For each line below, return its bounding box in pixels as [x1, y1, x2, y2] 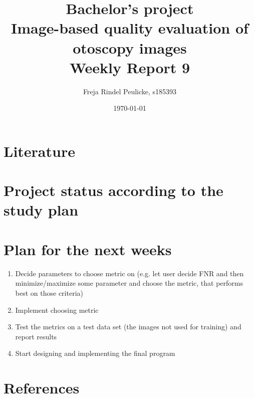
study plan [4, 200, 79, 220]
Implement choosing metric [15, 304, 99, 315]
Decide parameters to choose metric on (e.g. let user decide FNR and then [15, 268, 244, 278]
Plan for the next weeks [4, 239, 172, 259]
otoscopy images [73, 37, 187, 58]
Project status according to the [4, 180, 223, 201]
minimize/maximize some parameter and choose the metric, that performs [15, 278, 243, 288]
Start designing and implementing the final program [15, 348, 175, 358]
